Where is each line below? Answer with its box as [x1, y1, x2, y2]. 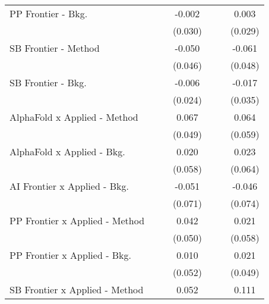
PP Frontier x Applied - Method [10, 214, 145, 227]
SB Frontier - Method [10, 41, 100, 55]
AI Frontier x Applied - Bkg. [10, 179, 129, 193]
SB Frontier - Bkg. [10, 76, 87, 89]
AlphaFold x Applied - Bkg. [10, 145, 125, 158]
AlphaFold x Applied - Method [10, 110, 138, 124]
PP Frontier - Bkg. [10, 7, 88, 20]
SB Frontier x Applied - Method [10, 283, 144, 296]
